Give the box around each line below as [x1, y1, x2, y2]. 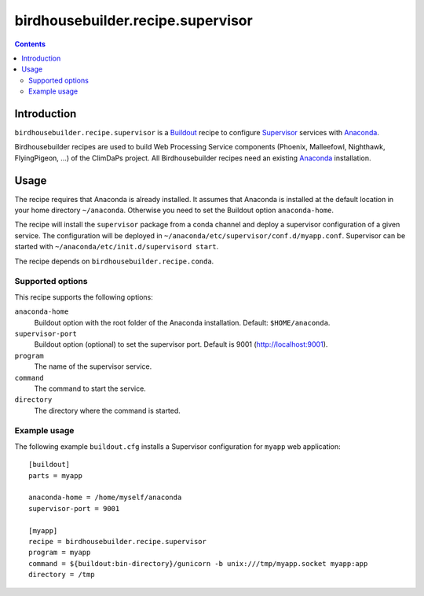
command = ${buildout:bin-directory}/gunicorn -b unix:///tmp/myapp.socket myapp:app [28, 559, 368, 568]
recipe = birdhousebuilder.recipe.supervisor [28, 537, 207, 546]
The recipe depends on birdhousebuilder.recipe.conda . [14, 256, 214, 266]
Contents [14, 39, 46, 49]
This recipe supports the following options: [14, 292, 153, 302]
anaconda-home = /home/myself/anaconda [28, 493, 182, 502]
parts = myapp [28, 471, 82, 480]
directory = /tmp [28, 570, 95, 579]
